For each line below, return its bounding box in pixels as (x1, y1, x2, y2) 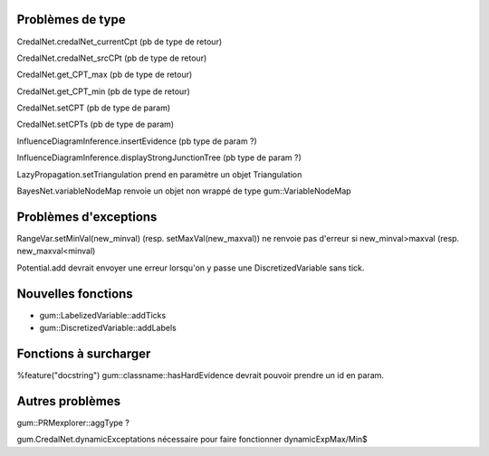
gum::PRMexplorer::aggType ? (16, 417, 130, 428)
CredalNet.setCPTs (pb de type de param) (16, 119, 175, 130)
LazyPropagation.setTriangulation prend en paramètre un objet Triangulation (16, 168, 302, 180)
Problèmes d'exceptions (16, 209, 158, 224)
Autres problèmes (16, 394, 121, 409)
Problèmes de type (16, 12, 126, 27)
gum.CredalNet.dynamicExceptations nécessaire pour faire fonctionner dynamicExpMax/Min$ (16, 434, 369, 445)
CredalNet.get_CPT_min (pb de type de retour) (16, 86, 190, 97)
